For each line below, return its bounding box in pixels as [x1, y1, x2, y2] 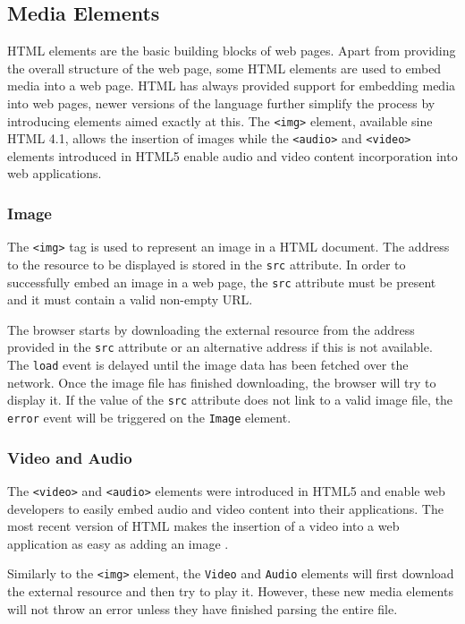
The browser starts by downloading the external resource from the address [7, 320, 415, 338]
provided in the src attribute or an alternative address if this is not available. [7, 338, 433, 356]
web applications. [7, 164, 102, 183]
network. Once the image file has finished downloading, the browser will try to [7, 372, 436, 391]
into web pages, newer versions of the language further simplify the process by [7, 93, 435, 112]
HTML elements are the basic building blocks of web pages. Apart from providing [7, 41, 456, 60]
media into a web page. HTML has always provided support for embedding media [7, 76, 456, 95]
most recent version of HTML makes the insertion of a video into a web [7, 517, 400, 535]
